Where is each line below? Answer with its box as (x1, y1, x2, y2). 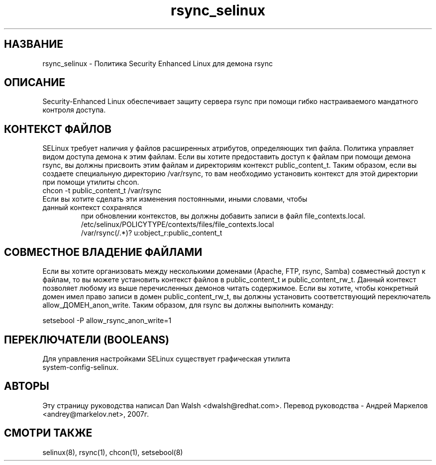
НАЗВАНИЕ (4, 38, 63, 51)
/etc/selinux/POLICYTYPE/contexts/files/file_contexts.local (81, 220, 274, 229)
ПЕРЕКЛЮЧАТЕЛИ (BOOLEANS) (4, 333, 169, 346)
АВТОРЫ (4, 380, 49, 393)
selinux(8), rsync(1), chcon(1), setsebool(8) (42, 448, 183, 457)
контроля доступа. (42, 106, 106, 115)
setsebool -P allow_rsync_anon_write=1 (42, 316, 172, 325)
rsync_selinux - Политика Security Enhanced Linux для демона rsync (42, 59, 273, 68)
